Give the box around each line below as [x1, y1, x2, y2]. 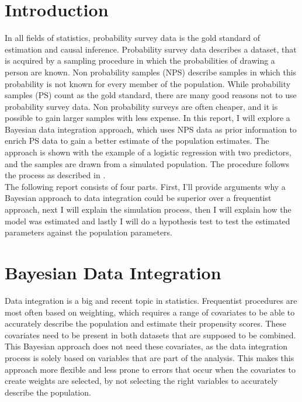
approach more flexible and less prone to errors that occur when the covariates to [5, 363, 296, 375]
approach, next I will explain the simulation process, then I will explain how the [5, 203, 291, 216]
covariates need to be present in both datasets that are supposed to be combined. [5, 328, 296, 341]
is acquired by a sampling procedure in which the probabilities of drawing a [5, 54, 275, 67]
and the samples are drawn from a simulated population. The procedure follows [5, 157, 290, 169]
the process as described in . [5, 169, 106, 181]
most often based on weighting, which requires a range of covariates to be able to [5, 306, 295, 318]
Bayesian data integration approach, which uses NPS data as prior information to [5, 123, 297, 135]
